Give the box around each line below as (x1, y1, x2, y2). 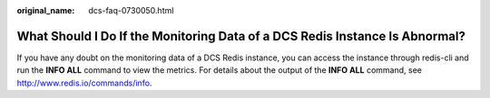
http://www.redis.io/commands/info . (16, 77, 152, 88)
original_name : (16, 5, 75, 15)
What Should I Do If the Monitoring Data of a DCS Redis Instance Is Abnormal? (16, 28, 466, 44)
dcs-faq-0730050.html (88, 5, 174, 15)
